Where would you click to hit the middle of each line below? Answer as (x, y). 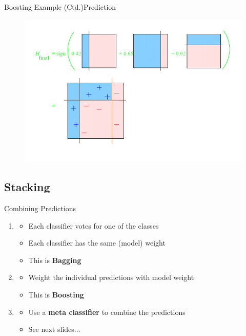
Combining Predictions (40, 208)
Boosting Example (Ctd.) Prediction (60, 7)
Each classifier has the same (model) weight (97, 243)
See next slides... (54, 329)
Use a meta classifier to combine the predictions (107, 312)
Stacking (27, 187)
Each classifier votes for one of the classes (94, 225)
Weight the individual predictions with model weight (111, 277)
